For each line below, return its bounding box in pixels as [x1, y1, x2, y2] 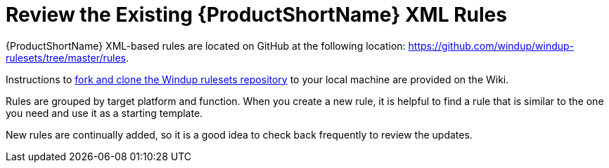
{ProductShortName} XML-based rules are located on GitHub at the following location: [6, 39, 406, 52]
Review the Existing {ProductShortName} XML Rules [6, 3, 507, 27]
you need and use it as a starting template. [6, 106, 203, 119]
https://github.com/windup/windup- [408, 39, 575, 52]
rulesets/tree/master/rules [6, 51, 126, 64]
